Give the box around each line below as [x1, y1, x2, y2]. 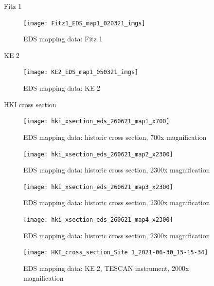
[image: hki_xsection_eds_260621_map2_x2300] [23, 151, 173, 158]
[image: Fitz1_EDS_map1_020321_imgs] [23, 19, 145, 27]
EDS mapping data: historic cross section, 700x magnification [23, 132, 207, 142]
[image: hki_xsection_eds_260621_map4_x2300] [23, 216, 173, 224]
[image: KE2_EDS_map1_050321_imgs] [23, 69, 139, 76]
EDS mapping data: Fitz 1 [23, 34, 103, 44]
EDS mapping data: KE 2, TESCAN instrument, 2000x [23, 263, 189, 273]
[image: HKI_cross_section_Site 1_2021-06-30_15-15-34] [23, 249, 208, 256]
